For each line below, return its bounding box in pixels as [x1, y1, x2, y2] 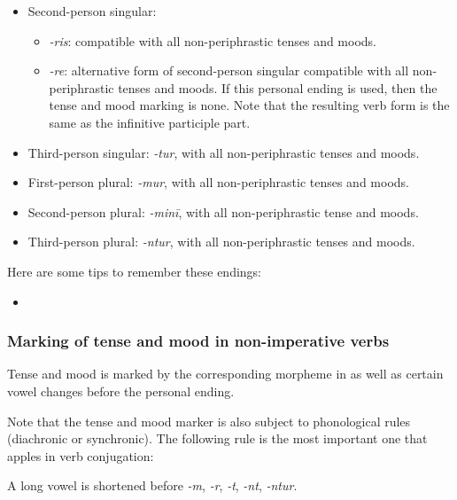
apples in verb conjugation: [7, 446, 154, 465]
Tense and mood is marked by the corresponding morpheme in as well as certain [7, 364, 444, 383]
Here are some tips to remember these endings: [7, 262, 262, 280]
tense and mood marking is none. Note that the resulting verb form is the [49, 96, 450, 114]
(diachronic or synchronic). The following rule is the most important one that [7, 429, 428, 448]
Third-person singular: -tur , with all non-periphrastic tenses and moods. [27, 143, 420, 161]
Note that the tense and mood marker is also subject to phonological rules [7, 411, 411, 430]
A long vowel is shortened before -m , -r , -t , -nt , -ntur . [7, 476, 298, 495]
